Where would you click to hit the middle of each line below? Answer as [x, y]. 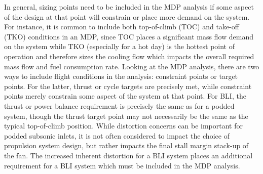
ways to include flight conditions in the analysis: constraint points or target [121, 76]
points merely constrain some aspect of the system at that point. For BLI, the [125, 96]
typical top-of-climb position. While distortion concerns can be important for [123, 126]
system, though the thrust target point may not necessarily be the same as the [126, 116]
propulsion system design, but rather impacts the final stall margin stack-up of [126, 145]
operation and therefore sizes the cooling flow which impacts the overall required [129, 56]
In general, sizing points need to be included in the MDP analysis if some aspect [129, 7]
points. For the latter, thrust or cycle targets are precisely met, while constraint [128, 86]
